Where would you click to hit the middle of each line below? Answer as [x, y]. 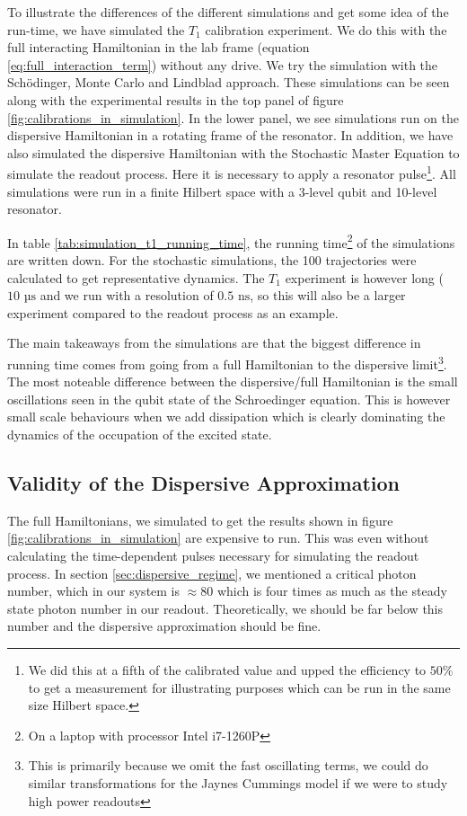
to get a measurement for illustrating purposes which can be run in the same [239, 687]
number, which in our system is [94, 591]
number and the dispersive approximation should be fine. [164, 626]
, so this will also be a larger [328, 295]
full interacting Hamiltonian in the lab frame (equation [159, 47]
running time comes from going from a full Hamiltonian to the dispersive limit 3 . [227, 363]
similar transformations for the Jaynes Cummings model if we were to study [238, 782]
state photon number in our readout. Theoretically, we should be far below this [225, 608]
